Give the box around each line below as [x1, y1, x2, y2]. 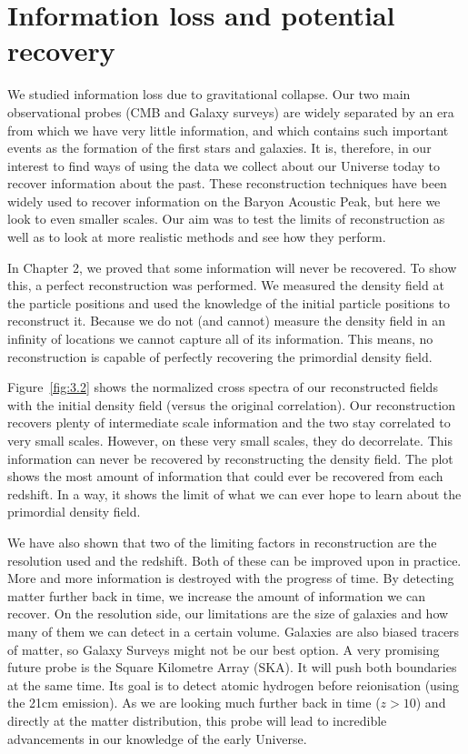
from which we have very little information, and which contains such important [7, 120, 449, 139]
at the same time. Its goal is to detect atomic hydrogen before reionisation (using [7, 675, 460, 694]
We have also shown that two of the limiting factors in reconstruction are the [7, 532, 437, 551]
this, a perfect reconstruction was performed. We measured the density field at [7, 276, 444, 295]
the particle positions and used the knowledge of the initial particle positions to [7, 293, 450, 312]
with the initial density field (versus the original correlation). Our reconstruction [7, 395, 455, 414]
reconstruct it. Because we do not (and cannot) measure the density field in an [7, 311, 446, 330]
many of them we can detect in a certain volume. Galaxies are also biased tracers [7, 621, 460, 640]
